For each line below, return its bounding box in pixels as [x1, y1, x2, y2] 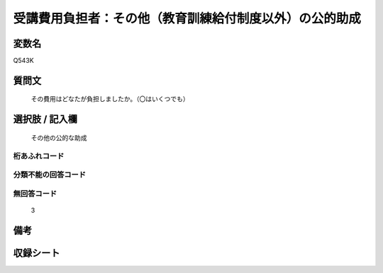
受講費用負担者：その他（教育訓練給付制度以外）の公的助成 [13, 11, 362, 26]
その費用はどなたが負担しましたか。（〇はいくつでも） [30, 95, 189, 103]
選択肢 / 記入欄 [13, 113, 78, 125]
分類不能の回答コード [13, 170, 87, 180]
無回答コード [13, 188, 57, 198]
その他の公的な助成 [30, 133, 87, 141]
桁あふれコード [13, 151, 65, 161]
